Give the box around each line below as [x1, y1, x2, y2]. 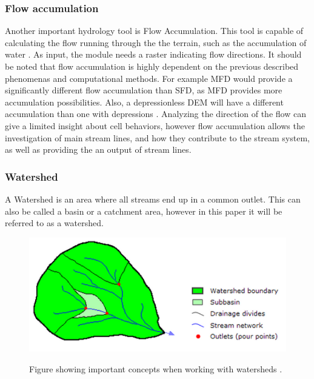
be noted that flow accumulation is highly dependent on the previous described [5, 60, 299, 72]
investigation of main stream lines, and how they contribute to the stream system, [5, 131, 310, 144]
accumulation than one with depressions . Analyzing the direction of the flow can [5, 107, 306, 120]
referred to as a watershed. [5, 216, 104, 229]
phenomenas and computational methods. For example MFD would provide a [5, 72, 293, 84]
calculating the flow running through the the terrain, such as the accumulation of [5, 36, 307, 49]
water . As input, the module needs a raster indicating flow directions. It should [5, 48, 302, 61]
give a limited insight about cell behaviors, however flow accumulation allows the [5, 119, 305, 132]
